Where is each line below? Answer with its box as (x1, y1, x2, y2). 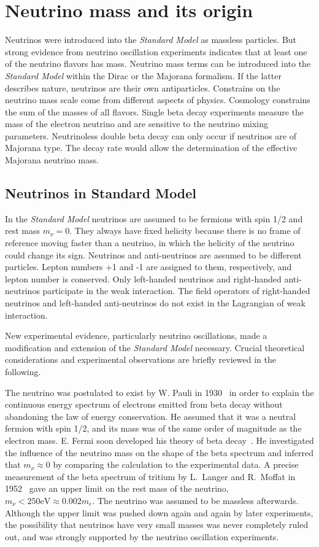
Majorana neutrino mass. (5, 153, 99, 166)
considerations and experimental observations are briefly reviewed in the (5, 353, 276, 366)
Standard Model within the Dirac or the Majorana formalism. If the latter (5, 69, 282, 82)
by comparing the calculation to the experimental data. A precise (53, 458, 299, 471)
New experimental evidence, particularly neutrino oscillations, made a (5, 329, 267, 342)
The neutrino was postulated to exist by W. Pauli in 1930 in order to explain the (5, 386, 314, 398)
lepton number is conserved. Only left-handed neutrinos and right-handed (5, 272, 282, 285)
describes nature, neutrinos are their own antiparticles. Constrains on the (5, 81, 280, 94)
